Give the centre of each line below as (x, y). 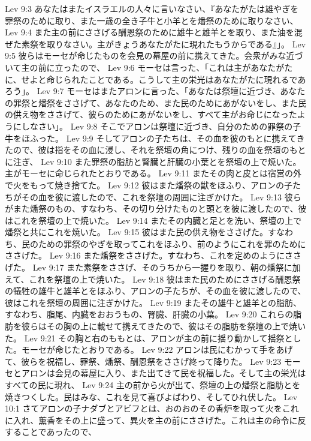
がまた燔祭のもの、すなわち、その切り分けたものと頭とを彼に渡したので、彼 (156, 208)
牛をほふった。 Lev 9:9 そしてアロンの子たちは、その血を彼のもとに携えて (151, 138)
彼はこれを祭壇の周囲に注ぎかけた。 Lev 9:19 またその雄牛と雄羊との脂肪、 (153, 302)
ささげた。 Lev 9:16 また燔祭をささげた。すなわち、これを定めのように (145, 255)
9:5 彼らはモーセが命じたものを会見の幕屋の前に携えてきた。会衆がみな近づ (154, 55)
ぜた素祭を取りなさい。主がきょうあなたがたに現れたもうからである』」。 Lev (155, 43)
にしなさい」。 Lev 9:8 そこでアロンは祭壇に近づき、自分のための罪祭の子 (157, 126)
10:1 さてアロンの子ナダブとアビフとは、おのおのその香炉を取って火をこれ (152, 408)
